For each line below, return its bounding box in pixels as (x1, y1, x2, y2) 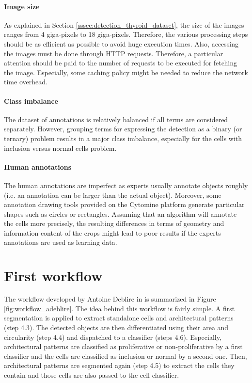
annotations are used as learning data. (4, 237, 117, 247)
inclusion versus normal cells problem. (4, 143, 117, 153)
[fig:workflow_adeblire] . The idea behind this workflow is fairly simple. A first (4, 303, 235, 313)
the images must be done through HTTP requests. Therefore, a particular (4, 48, 223, 58)
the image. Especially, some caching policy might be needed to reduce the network (4, 67, 248, 77)
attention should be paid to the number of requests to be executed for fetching (4, 58, 237, 68)
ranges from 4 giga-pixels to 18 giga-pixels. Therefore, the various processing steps (4, 29, 248, 39)
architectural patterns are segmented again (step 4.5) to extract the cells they (4, 360, 235, 370)
